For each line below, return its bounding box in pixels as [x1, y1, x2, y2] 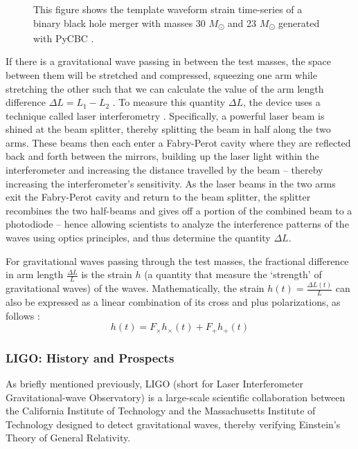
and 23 [227, 15, 257, 30]
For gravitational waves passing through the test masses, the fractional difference [6, 253, 349, 268]
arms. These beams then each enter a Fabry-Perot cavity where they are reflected [6, 135, 351, 149]
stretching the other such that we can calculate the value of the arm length [6, 81, 324, 95]
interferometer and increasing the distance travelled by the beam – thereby [6, 163, 323, 177]
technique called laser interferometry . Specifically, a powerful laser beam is [6, 108, 325, 122]
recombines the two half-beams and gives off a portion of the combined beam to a [6, 203, 352, 217]
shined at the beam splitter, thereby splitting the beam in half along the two [6, 122, 331, 136]
